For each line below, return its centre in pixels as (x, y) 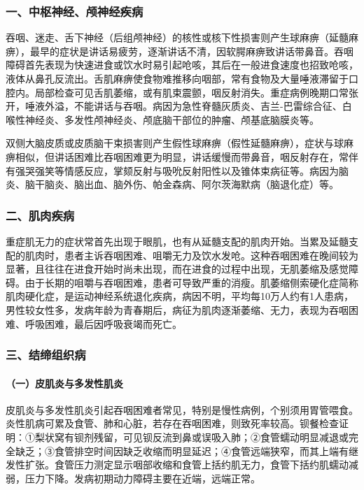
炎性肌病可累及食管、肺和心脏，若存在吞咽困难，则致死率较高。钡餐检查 (172, 423)
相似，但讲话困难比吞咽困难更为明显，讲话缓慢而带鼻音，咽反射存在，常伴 (187, 156)
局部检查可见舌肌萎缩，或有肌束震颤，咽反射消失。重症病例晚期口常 (191, 92)
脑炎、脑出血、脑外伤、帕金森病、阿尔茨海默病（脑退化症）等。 (191, 184)
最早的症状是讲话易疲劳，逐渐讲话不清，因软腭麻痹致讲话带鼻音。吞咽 (191, 51)
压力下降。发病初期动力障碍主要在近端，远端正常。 (142, 478)
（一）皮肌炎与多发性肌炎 (64, 383)
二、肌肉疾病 (40, 215)
